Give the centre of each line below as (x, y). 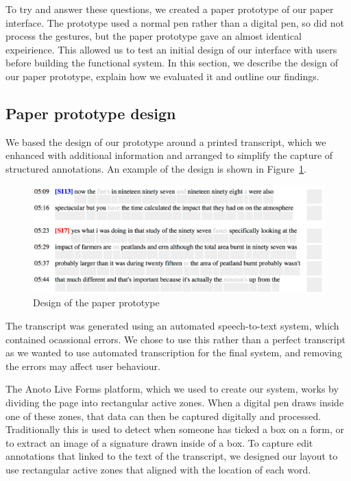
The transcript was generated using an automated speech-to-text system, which (172, 326)
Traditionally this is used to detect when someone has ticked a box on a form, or (175, 429)
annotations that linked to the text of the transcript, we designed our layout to (172, 456)
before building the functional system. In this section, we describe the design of (172, 63)
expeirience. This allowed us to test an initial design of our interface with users (171, 49)
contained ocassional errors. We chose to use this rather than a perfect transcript (175, 339)
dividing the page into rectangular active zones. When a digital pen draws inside (175, 403)
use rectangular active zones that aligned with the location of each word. (158, 470)
